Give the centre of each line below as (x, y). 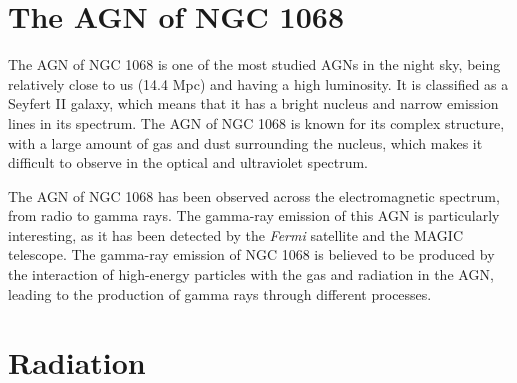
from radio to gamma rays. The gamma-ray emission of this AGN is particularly (254, 215)
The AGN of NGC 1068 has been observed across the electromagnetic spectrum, (254, 195)
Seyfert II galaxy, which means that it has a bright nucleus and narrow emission (253, 103)
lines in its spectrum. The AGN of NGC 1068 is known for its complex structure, (256, 122)
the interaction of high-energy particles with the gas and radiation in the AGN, (251, 274)
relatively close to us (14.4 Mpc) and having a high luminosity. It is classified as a (258, 83)
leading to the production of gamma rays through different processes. (220, 293)
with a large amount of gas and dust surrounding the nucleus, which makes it (245, 142)
